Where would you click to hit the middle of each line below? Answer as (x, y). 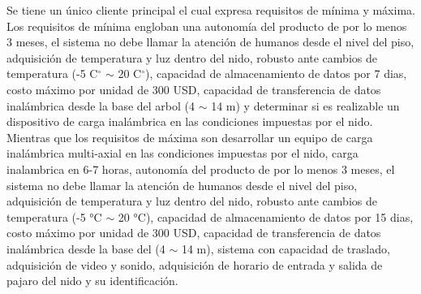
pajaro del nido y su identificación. (92, 281)
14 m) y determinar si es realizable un (305, 105)
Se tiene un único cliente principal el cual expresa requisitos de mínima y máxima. (211, 10)
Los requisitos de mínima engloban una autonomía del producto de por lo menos (207, 26)
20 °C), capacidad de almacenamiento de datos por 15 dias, (266, 216)
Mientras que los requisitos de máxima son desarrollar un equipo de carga (190, 137)
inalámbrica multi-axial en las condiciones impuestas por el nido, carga (183, 153)
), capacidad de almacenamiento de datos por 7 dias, (276, 73)
